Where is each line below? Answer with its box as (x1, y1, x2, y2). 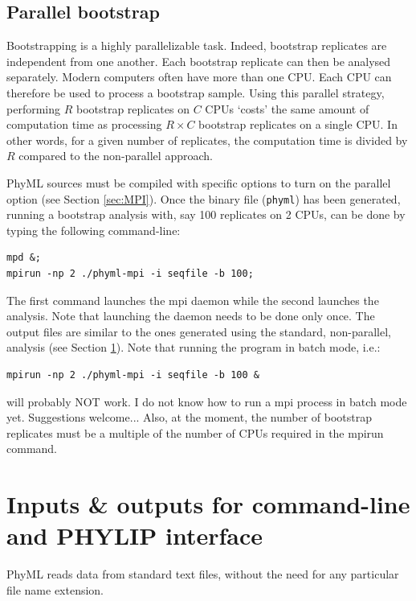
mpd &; (6, 252, 41, 264)
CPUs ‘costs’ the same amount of (205, 100, 369, 117)
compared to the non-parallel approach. (18, 147, 213, 164)
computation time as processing (6, 116, 162, 133)
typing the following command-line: (6, 221, 181, 238)
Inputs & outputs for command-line (6, 488, 410, 521)
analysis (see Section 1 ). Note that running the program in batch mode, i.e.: (6, 339, 381, 356)
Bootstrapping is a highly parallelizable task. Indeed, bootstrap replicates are (6, 37, 387, 54)
